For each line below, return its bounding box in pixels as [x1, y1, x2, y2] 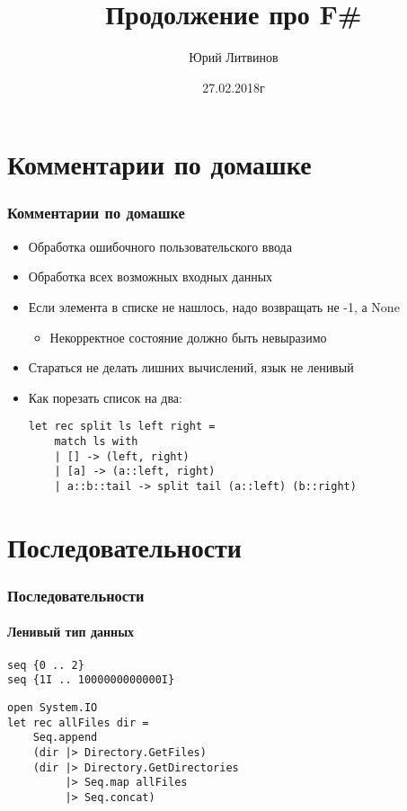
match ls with [54, 434, 138, 448]
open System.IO [7, 700, 98, 714]
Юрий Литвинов [189, 48, 279, 67]
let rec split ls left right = [28, 420, 216, 433]
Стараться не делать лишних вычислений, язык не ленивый [28, 358, 354, 377]
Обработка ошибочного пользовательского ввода [28, 236, 292, 255]
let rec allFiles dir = [7, 716, 149, 729]
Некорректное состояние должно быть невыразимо [49, 327, 327, 346]
